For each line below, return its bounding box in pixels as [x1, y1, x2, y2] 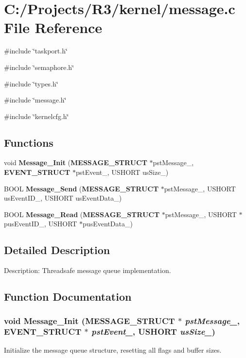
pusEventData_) [83, 219, 133, 229]
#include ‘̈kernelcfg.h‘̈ [4, 111, 69, 121]
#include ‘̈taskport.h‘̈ [4, 46, 68, 56]
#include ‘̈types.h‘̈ [4, 78, 58, 88]
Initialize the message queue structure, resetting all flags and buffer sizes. [4, 344, 222, 355]
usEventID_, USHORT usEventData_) [4, 193, 122, 203]
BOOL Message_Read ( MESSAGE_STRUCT [4, 209, 160, 219]
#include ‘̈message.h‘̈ [4, 95, 67, 105]
